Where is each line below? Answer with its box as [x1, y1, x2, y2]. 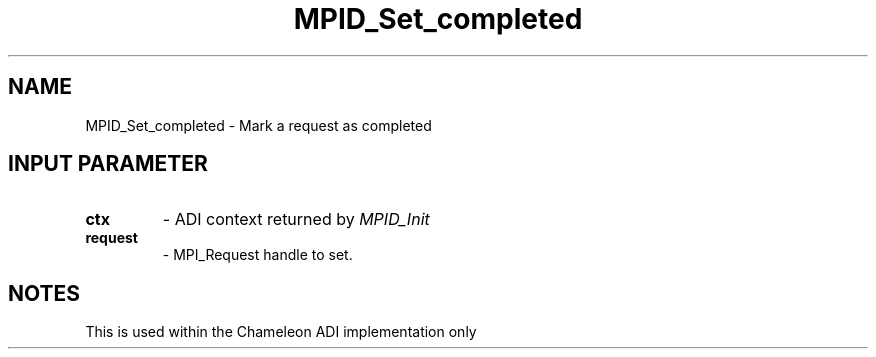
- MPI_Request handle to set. [162, 246, 353, 264]
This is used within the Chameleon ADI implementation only [85, 323, 477, 341]
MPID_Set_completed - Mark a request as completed [85, 116, 432, 134]
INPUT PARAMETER [8, 151, 208, 177]
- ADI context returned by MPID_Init [162, 209, 430, 230]
